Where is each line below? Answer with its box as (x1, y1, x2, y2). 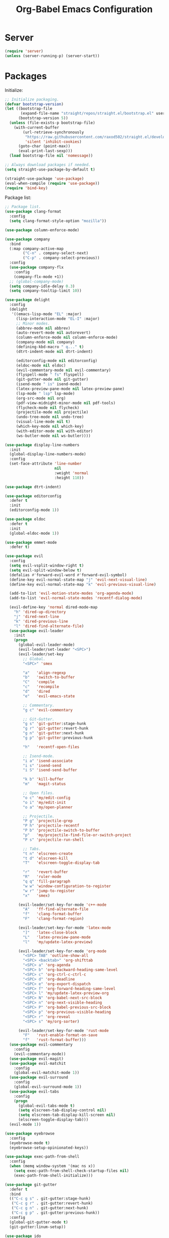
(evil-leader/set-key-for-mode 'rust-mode (18, 1028, 109, 1033)
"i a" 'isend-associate (23, 758, 73, 763)
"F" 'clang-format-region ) (23, 916, 84, 921)
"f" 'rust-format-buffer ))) (23, 1038, 86, 1043)
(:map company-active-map (9, 246, 64, 251)
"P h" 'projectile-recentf (23, 823, 80, 829)
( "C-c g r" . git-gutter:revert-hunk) (11, 1201, 93, 1206)
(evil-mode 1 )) (9, 1122, 41, 1127)
